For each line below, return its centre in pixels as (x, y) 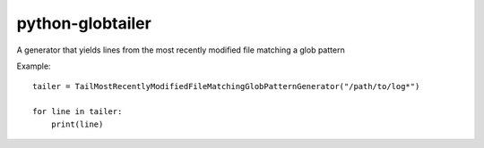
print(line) (77, 124)
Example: (34, 66)
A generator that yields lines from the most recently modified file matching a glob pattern (181, 50)
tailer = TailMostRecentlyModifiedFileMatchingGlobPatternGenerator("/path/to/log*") (226, 86)
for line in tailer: (78, 112)
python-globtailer (84, 23)
